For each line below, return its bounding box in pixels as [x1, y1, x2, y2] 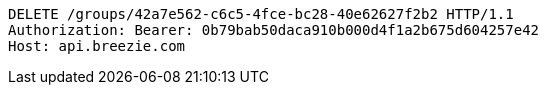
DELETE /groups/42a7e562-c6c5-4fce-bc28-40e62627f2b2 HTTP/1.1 [8, 6, 514, 22]
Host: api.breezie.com [8, 38, 186, 54]
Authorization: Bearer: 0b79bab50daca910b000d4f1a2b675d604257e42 [8, 22, 540, 38]
